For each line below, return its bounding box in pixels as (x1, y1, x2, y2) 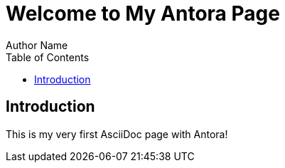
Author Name (6, 38, 68, 51)
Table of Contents (6, 51, 90, 63)
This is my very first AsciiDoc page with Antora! (6, 127, 228, 140)
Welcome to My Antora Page (6, 1, 280, 26)
